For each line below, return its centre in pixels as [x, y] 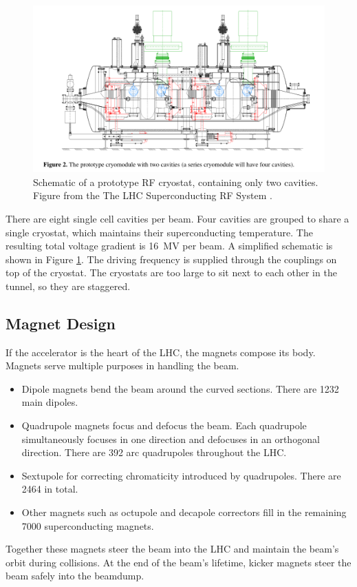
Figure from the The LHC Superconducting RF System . [153, 195]
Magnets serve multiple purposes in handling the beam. [122, 365]
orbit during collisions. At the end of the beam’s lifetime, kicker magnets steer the [178, 562]
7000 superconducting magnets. [88, 525]
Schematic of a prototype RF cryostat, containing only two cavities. [176, 182]
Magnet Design [61, 323]
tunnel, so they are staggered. [68, 286]
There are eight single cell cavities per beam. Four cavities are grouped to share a [177, 218]
